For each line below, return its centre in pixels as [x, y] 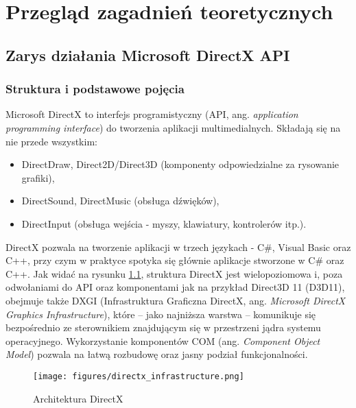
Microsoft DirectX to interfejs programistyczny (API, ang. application [152, 114]
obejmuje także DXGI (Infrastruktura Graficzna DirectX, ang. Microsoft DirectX [176, 300]
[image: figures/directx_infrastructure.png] [139, 376]
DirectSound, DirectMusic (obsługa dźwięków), [120, 201]
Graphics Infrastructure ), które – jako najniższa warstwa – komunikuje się [161, 314]
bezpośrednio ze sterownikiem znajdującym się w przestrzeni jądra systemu [163, 327]
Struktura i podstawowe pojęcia [95, 89]
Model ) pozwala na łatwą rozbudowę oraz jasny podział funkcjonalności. [157, 354]
